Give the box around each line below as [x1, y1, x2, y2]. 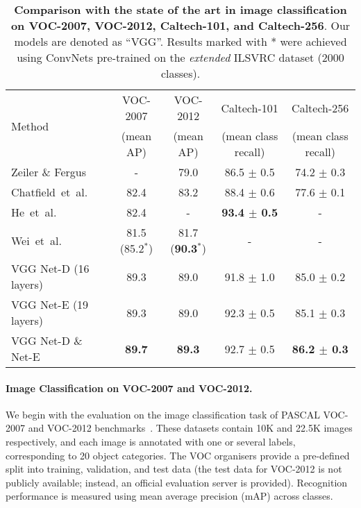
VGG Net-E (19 [11, 296, 89, 312]
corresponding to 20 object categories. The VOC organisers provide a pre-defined [6, 448, 350, 462]
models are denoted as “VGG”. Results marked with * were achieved [14, 33, 347, 49]
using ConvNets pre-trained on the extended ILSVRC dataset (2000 [17, 49, 344, 65]
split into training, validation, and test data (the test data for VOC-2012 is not [6, 462, 342, 476]
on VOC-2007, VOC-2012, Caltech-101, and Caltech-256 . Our [10, 17, 351, 33]
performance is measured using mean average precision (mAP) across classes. [6, 489, 333, 503]
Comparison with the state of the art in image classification [14, 1, 347, 17]
